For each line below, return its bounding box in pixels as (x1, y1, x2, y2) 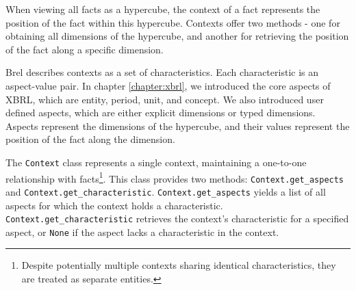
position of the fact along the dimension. (5, 132, 175, 146)
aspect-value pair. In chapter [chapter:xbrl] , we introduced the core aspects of (5, 78, 331, 92)
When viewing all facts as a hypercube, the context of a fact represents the (5, 2, 320, 16)
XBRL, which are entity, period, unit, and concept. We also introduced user (5, 92, 324, 106)
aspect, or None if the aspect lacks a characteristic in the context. (5, 224, 279, 239)
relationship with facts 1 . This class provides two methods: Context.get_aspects (5, 169, 344, 185)
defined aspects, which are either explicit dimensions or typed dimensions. (5, 105, 316, 120)
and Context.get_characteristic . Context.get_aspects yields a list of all (5, 184, 326, 198)
